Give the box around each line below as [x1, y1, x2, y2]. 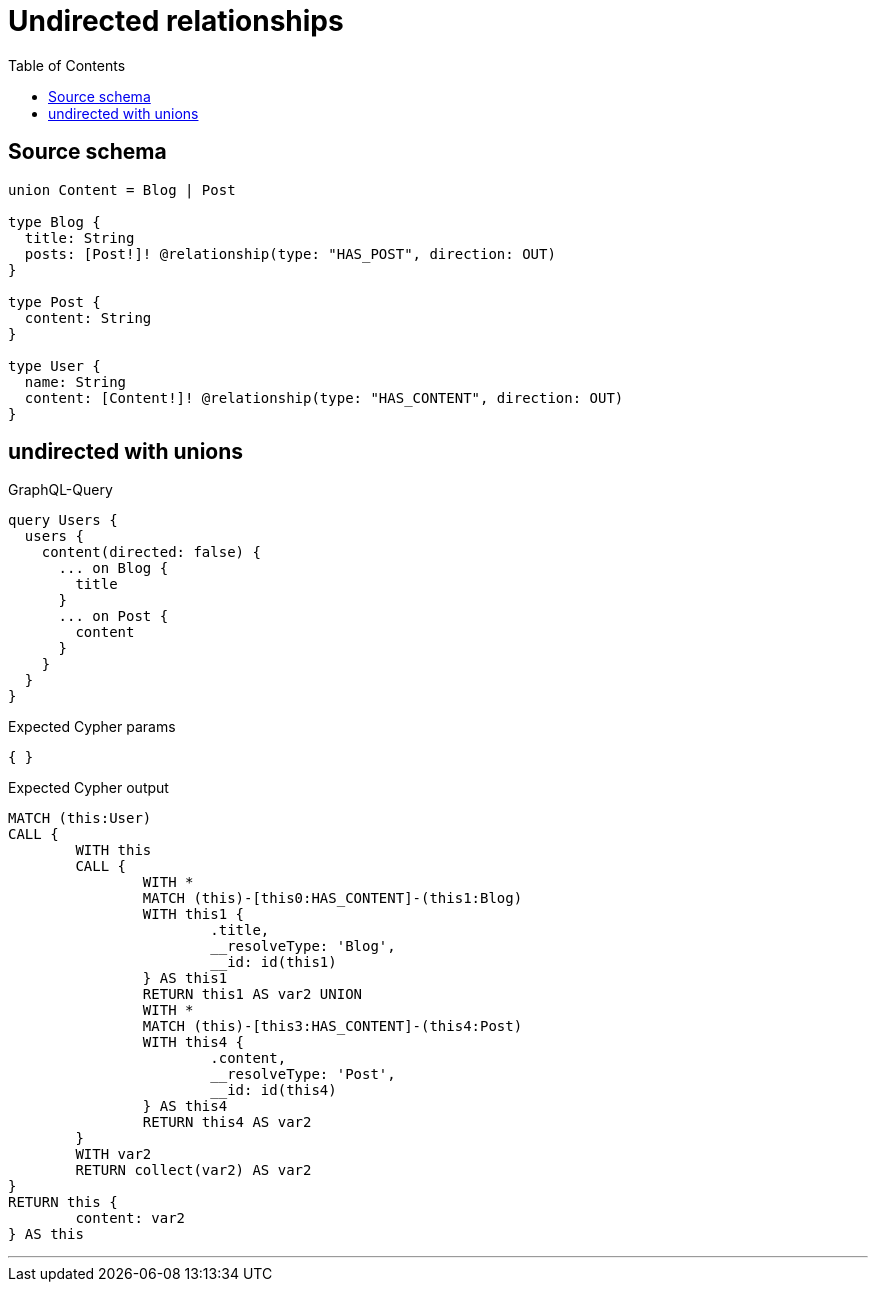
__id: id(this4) [210, 1082, 337, 1099]
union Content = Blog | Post [8, 181, 236, 198]
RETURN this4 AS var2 [142, 1114, 312, 1131]
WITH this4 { [142, 1034, 245, 1051]
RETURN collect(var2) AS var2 [75, 1162, 312, 1179]
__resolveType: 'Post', [210, 1066, 396, 1083]
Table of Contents [8, 56, 126, 74]
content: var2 [75, 1210, 186, 1227]
